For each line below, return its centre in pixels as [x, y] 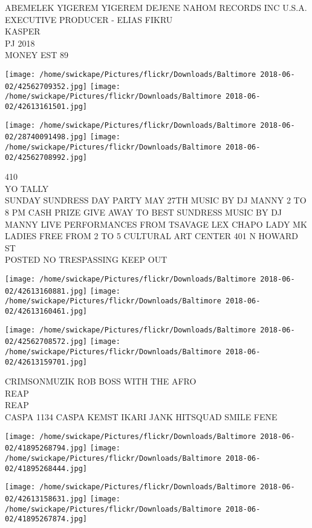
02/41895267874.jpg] [46, 519]
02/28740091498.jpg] [46, 137]
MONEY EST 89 [37, 55]
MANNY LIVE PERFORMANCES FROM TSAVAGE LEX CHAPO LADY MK [156, 224]
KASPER [23, 31]
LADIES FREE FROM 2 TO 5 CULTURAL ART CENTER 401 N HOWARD [151, 236]
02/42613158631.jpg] [46, 499]
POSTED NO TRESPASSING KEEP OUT [86, 259]
